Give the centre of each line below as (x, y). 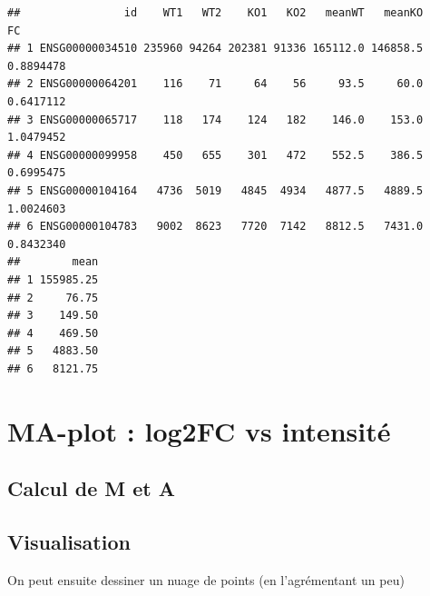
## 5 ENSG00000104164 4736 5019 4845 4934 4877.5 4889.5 (215, 190)
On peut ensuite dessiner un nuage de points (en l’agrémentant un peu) (206, 579)
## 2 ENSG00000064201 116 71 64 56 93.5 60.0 (215, 84)
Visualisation (69, 542)
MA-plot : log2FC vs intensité (199, 430)
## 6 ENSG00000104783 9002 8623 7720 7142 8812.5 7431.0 (215, 227)
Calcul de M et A (92, 488)
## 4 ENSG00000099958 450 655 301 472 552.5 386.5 (215, 155)
